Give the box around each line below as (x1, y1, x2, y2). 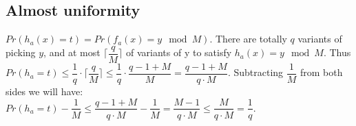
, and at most (43, 45, 101, 60)
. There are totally (209, 32, 287, 46)
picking (6, 45, 36, 60)
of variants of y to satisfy (125, 45, 232, 60)
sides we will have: (6, 84, 83, 98)
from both (300, 65, 343, 79)
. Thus (323, 45, 351, 60)
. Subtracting (227, 65, 284, 79)
